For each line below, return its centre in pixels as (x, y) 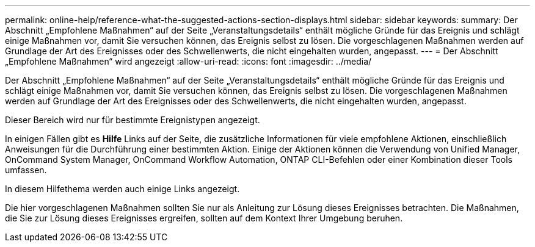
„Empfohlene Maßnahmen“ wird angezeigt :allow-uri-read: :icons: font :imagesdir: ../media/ (188, 61)
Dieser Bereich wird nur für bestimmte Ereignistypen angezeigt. (133, 120)
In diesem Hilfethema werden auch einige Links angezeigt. (122, 189)
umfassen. (26, 170)
